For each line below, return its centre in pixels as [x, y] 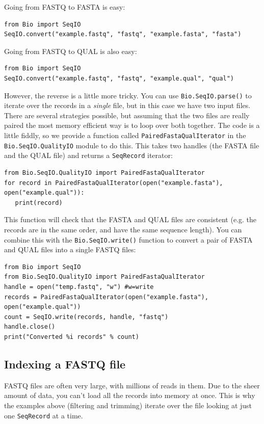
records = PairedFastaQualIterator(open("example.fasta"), [106, 297]
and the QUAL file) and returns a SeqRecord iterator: [88, 155]
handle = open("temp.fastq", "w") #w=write [79, 287]
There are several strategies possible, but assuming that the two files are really [127, 115]
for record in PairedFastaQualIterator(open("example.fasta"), [114, 183]
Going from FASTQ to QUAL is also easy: [71, 51]
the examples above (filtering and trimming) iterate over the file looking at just [128, 405]
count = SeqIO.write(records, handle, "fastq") [86, 317]
